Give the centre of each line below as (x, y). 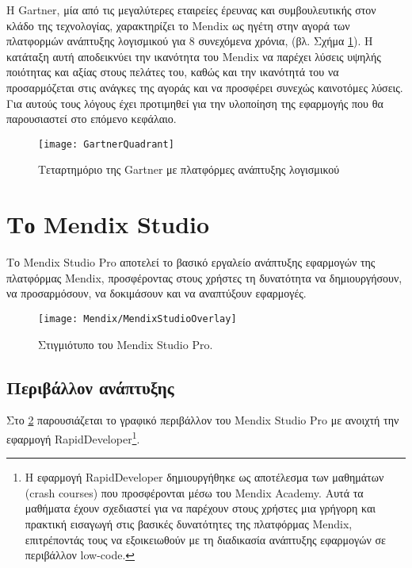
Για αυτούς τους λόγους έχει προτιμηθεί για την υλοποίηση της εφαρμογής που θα (195, 103)
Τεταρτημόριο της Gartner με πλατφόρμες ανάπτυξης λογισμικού (189, 169)
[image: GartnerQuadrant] (106, 144)
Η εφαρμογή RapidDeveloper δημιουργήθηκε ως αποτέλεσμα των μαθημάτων (204, 477)
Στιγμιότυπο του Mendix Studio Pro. (126, 344)
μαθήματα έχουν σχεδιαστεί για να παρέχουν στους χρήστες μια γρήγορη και (200, 508)
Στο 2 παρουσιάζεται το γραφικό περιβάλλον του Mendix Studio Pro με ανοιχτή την (203, 420)
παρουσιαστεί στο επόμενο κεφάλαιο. (92, 119)
